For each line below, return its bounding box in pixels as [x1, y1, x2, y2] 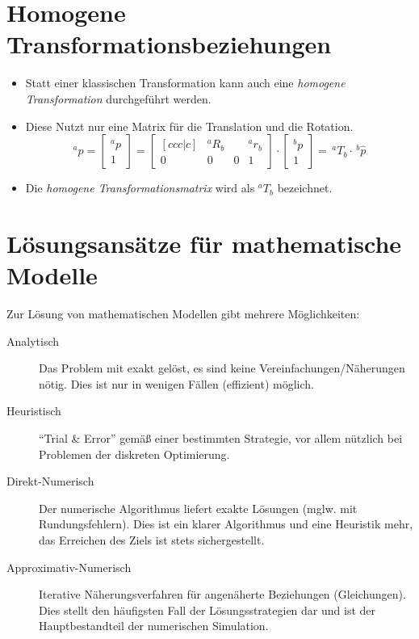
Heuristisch [6, 402, 61, 419]
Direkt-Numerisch [6, 473, 94, 490]
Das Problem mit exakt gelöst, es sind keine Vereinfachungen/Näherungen [39, 359, 405, 376]
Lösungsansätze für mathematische [6, 226, 402, 259]
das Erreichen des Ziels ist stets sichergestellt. [39, 531, 265, 548]
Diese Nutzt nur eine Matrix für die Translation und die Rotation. [25, 117, 354, 134]
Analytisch [6, 332, 60, 349]
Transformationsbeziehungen [6, 27, 332, 61]
